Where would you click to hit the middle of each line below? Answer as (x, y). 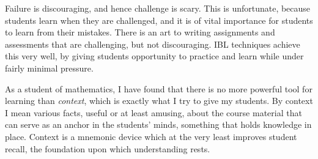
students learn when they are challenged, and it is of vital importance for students (159, 20)
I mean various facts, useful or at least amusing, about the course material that (153, 112)
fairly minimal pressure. (49, 68)
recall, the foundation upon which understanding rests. (108, 148)
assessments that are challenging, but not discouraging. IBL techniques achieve (153, 44)
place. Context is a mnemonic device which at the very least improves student (151, 136)
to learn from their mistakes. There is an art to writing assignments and (140, 32)
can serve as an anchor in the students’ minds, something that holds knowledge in (158, 124)
